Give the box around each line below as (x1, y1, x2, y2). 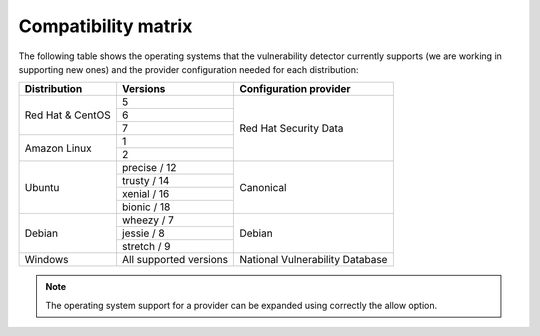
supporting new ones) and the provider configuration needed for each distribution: (18, 63, 359, 75)
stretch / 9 (121, 240, 171, 254)
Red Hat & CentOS (24, 108, 112, 122)
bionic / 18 (121, 200, 171, 214)
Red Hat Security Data (239, 121, 344, 135)
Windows (24, 253, 69, 267)
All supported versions (121, 253, 229, 267)
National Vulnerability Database (239, 253, 388, 267)
